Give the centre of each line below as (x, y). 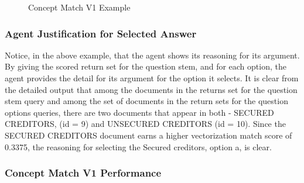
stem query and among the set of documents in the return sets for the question (146, 101)
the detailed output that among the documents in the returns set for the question (151, 89)
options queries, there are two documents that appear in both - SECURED (139, 112)
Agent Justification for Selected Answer (101, 33)
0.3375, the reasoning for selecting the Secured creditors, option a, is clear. (138, 146)
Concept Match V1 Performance (83, 173)
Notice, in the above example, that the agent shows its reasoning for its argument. (152, 55)
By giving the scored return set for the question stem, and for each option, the (146, 66)
